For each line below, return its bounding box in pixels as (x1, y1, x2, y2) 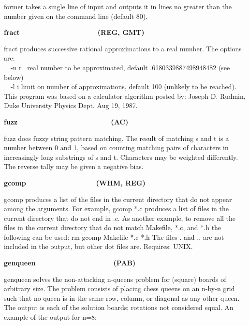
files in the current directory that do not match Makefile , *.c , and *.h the (4, 222, 221, 232)
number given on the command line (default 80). (4, 11, 148, 21)
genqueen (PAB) (4, 258, 136, 268)
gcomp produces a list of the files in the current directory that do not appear (4, 194, 232, 204)
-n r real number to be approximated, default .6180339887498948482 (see (11, 62, 230, 72)
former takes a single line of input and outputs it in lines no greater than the (4, 1, 232, 11)
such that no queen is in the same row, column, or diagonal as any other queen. (4, 293, 240, 303)
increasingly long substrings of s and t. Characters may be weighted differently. (4, 152, 238, 162)
